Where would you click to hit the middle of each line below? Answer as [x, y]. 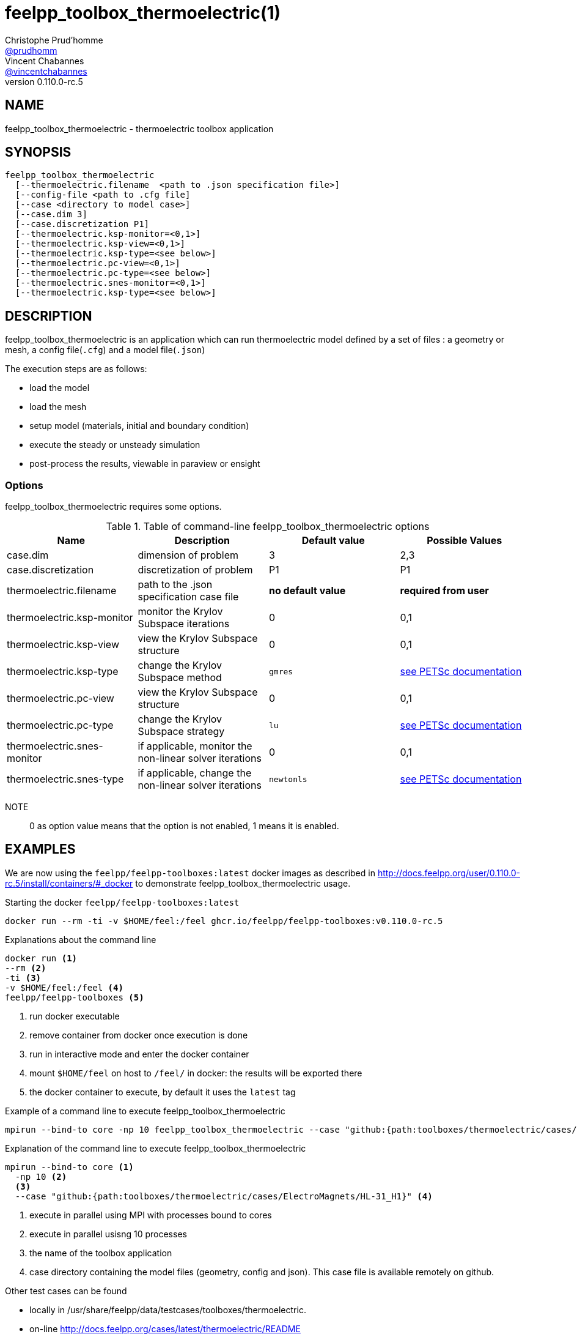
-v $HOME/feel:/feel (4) [64, 987]
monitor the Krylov [180, 612]
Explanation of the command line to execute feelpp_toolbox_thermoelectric [156, 1148]
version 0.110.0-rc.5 [44, 81]
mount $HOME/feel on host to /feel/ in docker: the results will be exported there [196, 1073]
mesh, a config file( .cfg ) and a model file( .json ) [105, 350]
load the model [60, 388]
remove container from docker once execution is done [139, 1035]
